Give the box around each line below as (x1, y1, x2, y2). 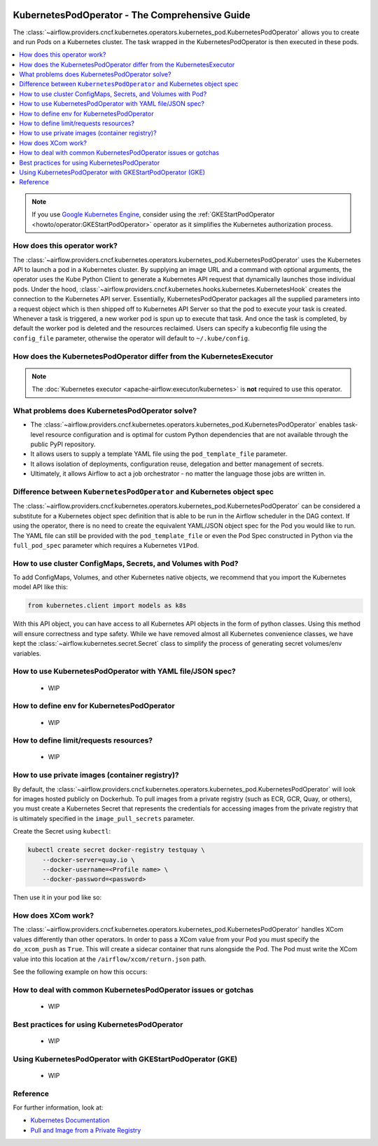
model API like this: (13, 583, 68, 591)
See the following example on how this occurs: (13, 967, 148, 976)
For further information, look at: (13, 1103, 104, 1112)
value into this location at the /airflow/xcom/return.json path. (13, 955, 206, 963)
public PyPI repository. (30, 440, 96, 448)
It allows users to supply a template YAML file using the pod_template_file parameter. (30, 450, 288, 458)
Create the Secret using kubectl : (13, 827, 111, 836)
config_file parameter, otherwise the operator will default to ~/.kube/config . (13, 333, 250, 343)
